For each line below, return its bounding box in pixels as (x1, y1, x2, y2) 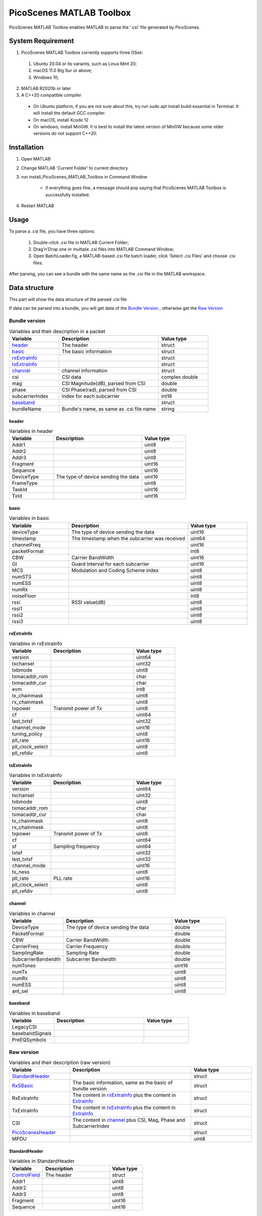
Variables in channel (9, 910, 55, 917)
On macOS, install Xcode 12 (33, 117, 89, 123)
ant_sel (12, 987, 29, 994)
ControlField (12, 1171, 40, 1178)
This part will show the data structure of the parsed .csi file (9, 296, 127, 302)
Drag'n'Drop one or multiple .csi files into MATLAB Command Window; (33, 246, 175, 252)
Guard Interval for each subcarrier (71, 560, 149, 567)
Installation (9, 143, 44, 152)
